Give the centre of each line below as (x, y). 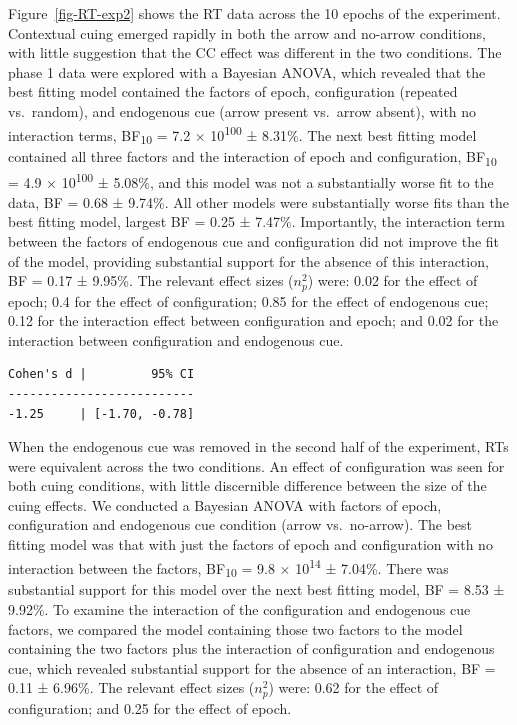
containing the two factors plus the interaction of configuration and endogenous (251, 648)
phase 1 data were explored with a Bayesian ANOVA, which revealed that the (247, 71)
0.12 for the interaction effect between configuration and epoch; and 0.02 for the (253, 320)
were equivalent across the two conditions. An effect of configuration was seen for (256, 465)
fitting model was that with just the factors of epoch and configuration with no (250, 544)
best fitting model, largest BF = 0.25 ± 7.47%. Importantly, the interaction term (256, 221)
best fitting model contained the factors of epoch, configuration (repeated (233, 91)
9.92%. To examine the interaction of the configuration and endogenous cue (239, 609)
